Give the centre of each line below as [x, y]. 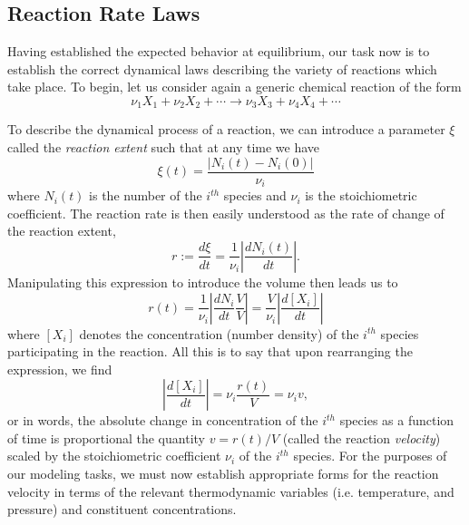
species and [255, 195]
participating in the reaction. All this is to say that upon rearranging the [210, 351]
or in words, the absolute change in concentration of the [163, 420]
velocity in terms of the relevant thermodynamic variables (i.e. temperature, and [231, 491]
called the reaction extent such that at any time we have [164, 147]
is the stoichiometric [361, 195]
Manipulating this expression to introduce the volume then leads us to [203, 282]
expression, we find [60, 369]
